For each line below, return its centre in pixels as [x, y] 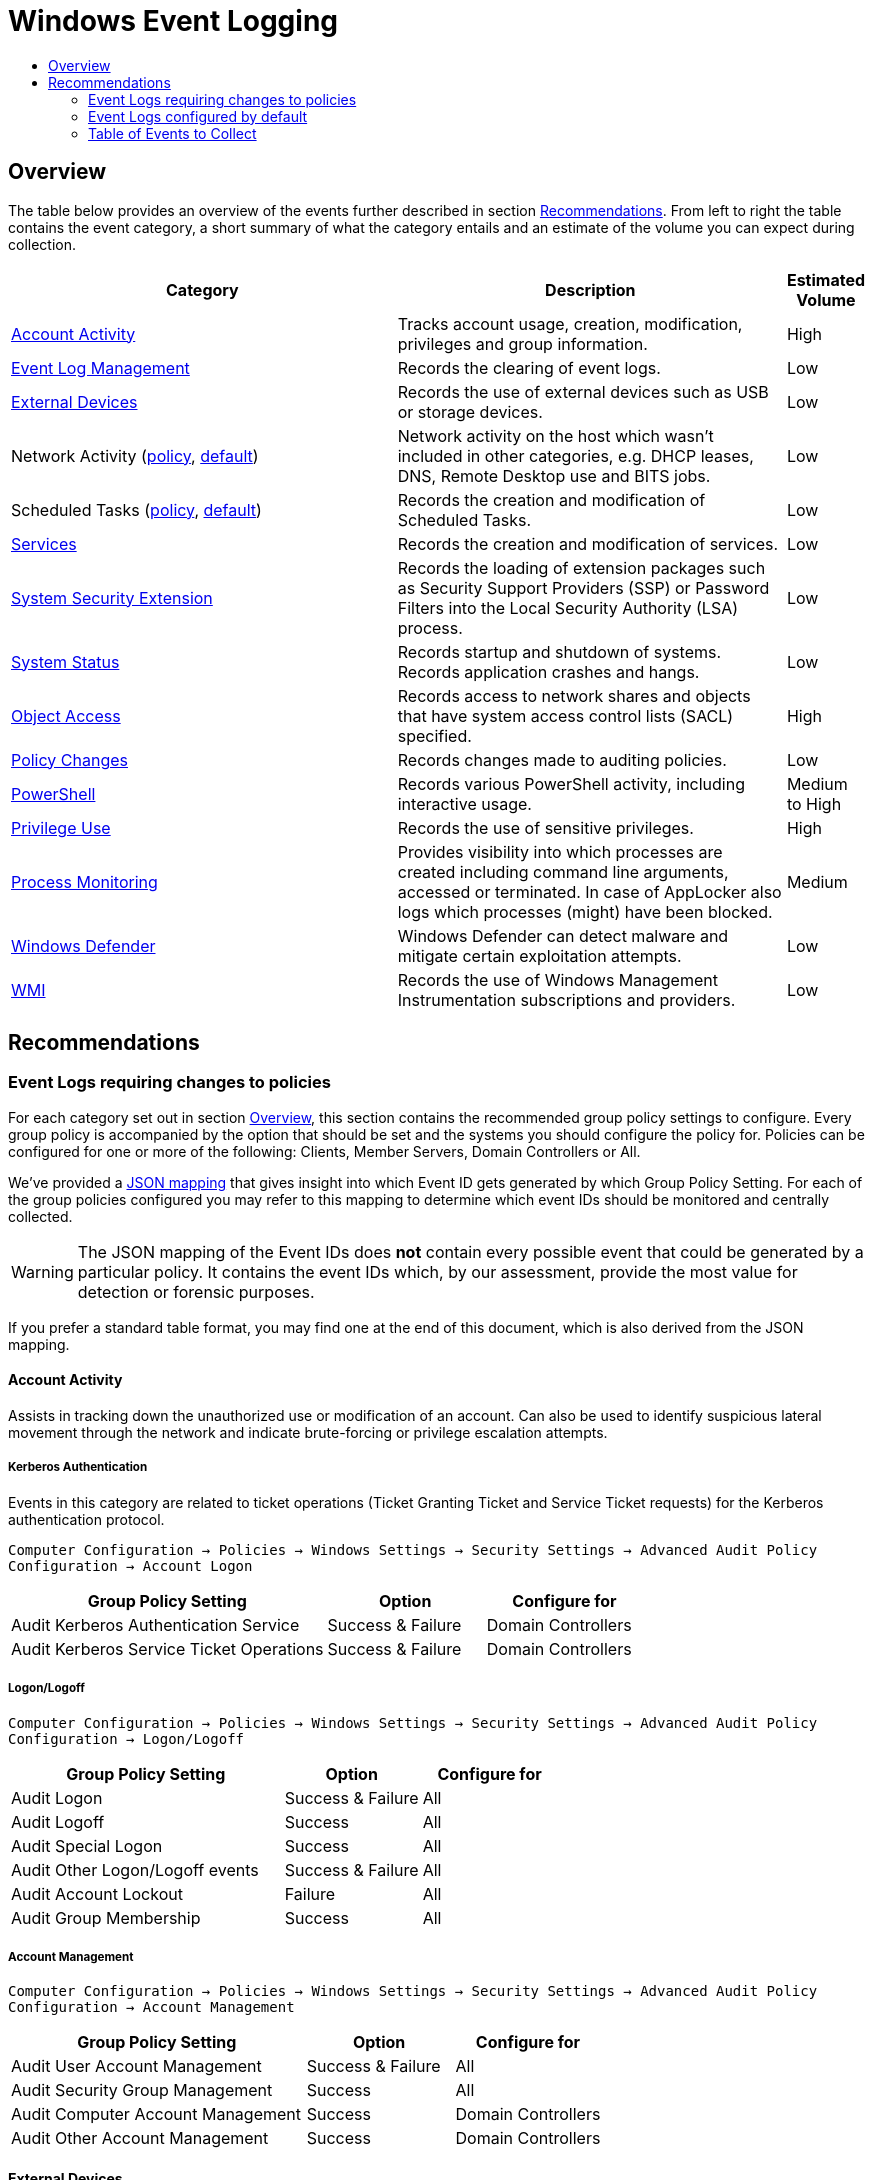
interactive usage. [464, 803]
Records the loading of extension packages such [581, 567]
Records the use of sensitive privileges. [545, 827]
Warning [42, 1271]
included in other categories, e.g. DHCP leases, [575, 455]
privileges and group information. [522, 343]
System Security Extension [112, 597]
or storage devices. [470, 411]
